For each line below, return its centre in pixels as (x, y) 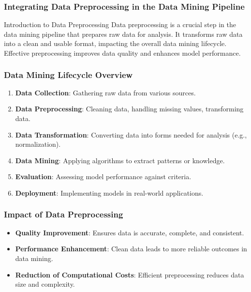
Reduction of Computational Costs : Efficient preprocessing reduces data (130, 274)
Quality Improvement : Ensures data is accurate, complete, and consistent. (130, 232)
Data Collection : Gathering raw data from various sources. (105, 92)
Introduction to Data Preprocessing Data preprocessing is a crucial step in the (120, 24)
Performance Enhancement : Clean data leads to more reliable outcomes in (131, 249)
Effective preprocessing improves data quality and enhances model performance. (122, 53)
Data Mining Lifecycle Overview (68, 74)
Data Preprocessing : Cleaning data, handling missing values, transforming (129, 109)
